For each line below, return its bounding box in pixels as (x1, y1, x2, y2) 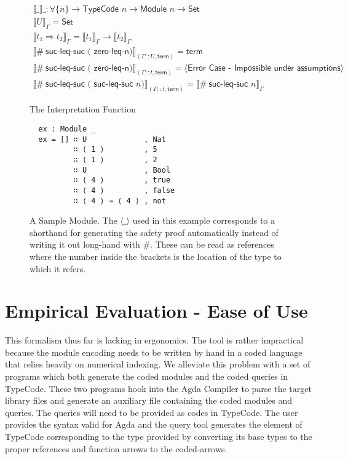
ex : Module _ (38, 124, 96, 133)
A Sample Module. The (30, 214, 117, 227)
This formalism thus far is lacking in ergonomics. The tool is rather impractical (5, 334, 304, 347)
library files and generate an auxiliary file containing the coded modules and (5, 394, 293, 407)
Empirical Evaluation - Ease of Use (5, 298, 308, 323)
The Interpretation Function (30, 103, 136, 116)
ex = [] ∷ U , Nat (38, 135, 166, 144)
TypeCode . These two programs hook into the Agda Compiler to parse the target (5, 382, 312, 394)
